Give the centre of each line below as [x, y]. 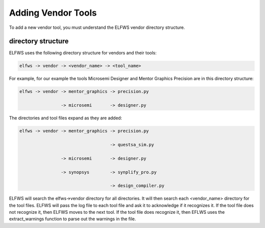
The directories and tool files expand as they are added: [66, 118]
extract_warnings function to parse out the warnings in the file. [73, 219]
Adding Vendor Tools [53, 13]
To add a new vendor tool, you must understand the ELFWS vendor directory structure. [97, 27]
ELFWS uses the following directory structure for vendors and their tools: [83, 53]
